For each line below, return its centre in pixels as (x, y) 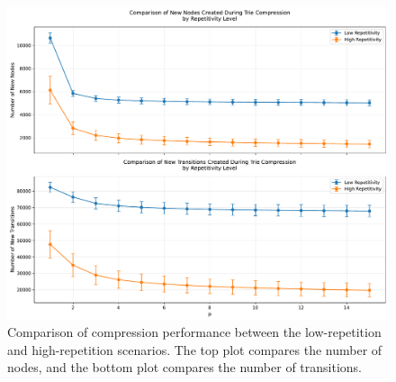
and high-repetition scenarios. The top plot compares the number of (195, 349)
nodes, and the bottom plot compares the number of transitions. (185, 367)
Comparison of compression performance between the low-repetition (194, 332)
